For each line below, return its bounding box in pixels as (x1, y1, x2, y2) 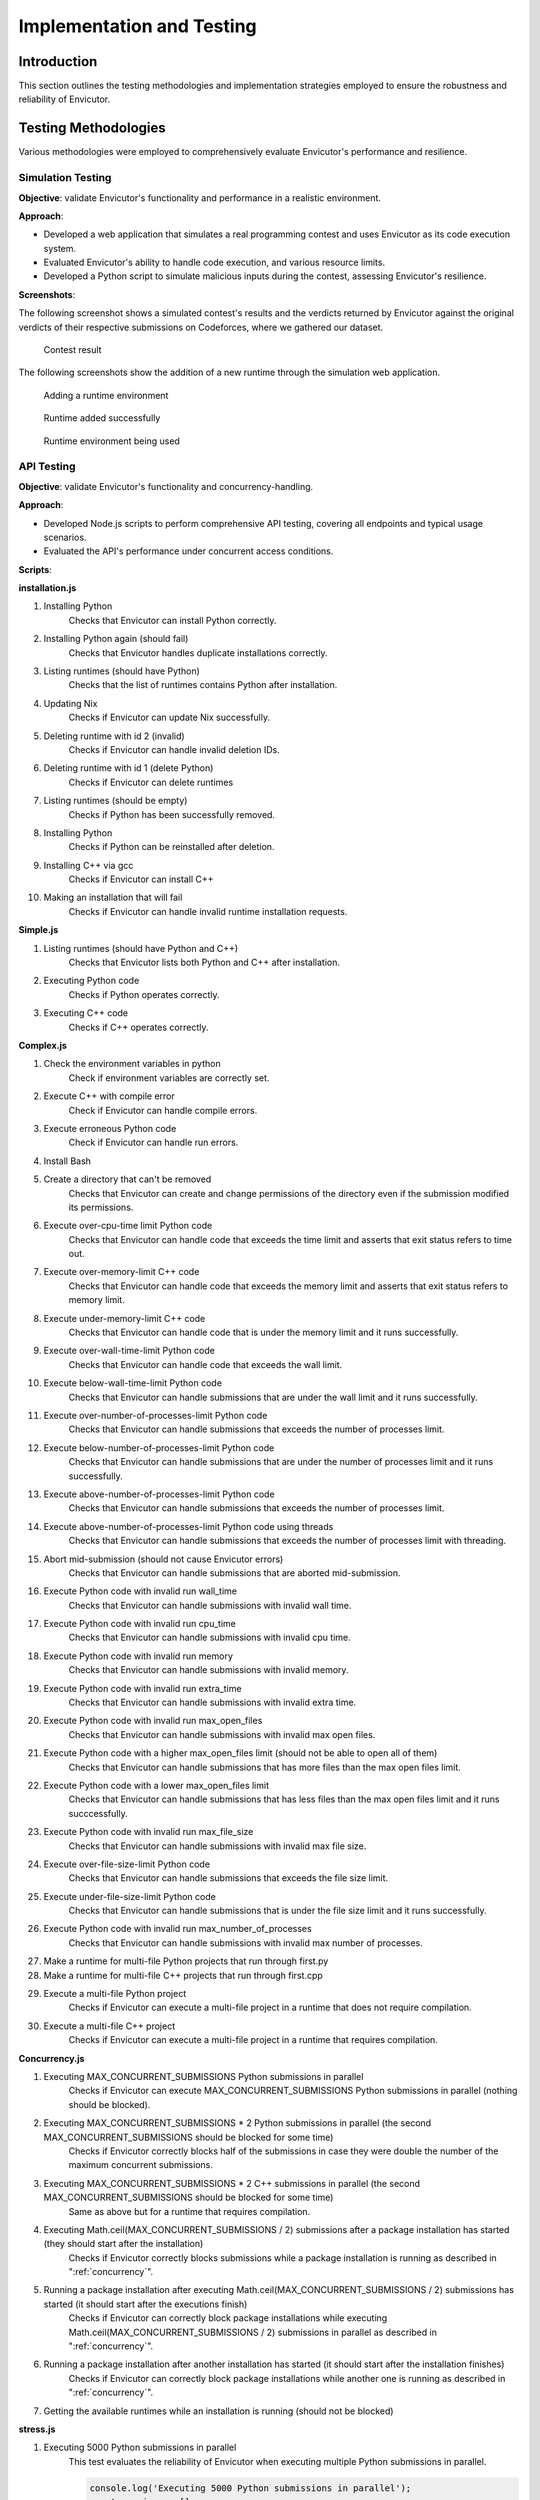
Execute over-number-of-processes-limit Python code (43, 1409, 268, 1421)
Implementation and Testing (18, 15, 257, 37)
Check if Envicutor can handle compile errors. (68, 1104, 258, 1116)
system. (43, 242, 77, 254)
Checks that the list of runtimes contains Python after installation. (68, 679, 338, 691)
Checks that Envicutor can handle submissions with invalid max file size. (68, 1840, 367, 1852)
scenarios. (43, 531, 87, 543)
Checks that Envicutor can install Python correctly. (68, 614, 277, 626)
